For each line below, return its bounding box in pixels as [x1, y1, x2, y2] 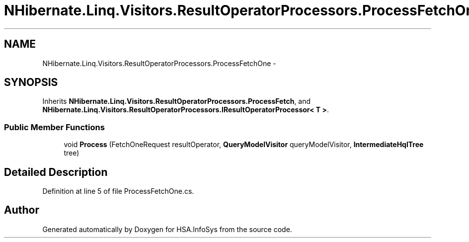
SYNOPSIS [4, 76, 58, 89]
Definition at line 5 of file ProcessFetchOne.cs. [42, 187, 194, 196]
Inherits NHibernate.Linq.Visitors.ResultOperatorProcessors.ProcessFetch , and [42, 97, 311, 106]
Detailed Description [4, 165, 108, 178]
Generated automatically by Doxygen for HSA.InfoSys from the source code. [42, 225, 292, 234]
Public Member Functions [4, 122, 105, 132]
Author [4, 204, 39, 217]
